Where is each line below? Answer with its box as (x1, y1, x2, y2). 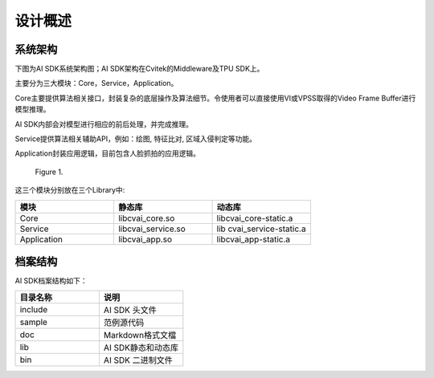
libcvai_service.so (117, 223, 186, 234)
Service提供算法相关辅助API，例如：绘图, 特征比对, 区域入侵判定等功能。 (14, 134, 257, 144)
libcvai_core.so (117, 213, 175, 224)
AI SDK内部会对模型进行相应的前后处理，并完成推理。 (14, 119, 193, 128)
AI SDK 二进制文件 (103, 355, 173, 366)
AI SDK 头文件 (103, 305, 157, 316)
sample (19, 317, 48, 328)
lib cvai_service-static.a (216, 223, 306, 234)
